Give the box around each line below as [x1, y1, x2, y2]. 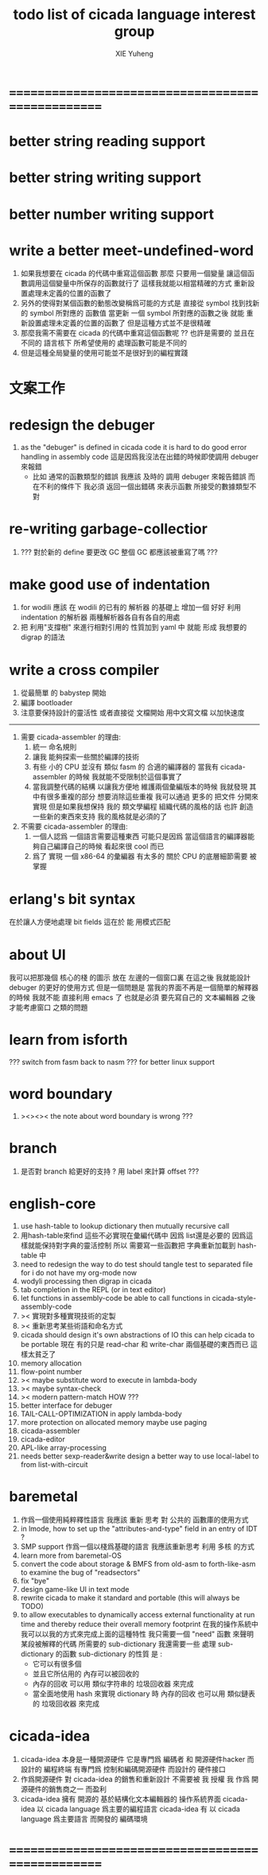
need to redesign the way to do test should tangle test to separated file [20, 1260, 254, 1269]
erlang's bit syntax [9, 890, 136, 908]
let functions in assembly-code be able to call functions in [20, 1294, 211, 1302]
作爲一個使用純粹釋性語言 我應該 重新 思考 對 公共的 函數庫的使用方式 [20, 1515, 249, 1524]
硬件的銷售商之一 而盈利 [27, 1784, 107, 1794]
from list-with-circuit [20, 1460, 88, 1469]
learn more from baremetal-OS [20, 1551, 122, 1560]
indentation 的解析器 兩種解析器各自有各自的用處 [20, 612, 181, 622]
